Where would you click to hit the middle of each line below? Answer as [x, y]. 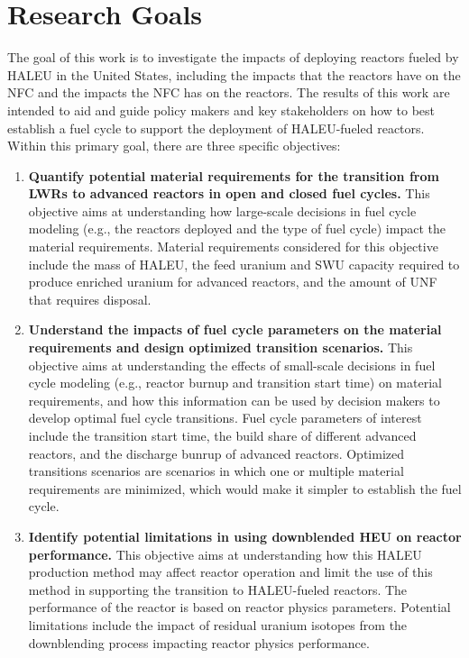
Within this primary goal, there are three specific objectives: [174, 146]
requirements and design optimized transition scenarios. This [221, 347]
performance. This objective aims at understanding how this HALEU [225, 554]
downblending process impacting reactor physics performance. [199, 642]
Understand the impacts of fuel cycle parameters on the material [235, 329]
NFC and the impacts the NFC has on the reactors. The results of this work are [229, 92]
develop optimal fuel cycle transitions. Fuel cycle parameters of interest [225, 418]
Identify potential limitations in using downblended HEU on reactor [245, 536]
